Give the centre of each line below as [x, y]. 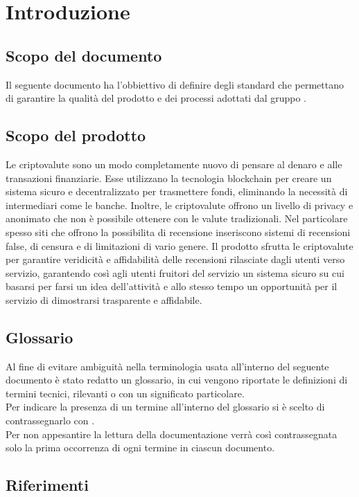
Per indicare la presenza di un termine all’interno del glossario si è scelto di [165, 407]
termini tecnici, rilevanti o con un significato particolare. [125, 393]
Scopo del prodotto [76, 135]
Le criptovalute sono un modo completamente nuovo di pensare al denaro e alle [174, 164]
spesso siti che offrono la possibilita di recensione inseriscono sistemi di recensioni [178, 232]
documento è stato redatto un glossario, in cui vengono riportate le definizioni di [177, 380]
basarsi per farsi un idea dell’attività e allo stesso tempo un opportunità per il [172, 286]
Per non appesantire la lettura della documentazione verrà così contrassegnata [172, 434]
